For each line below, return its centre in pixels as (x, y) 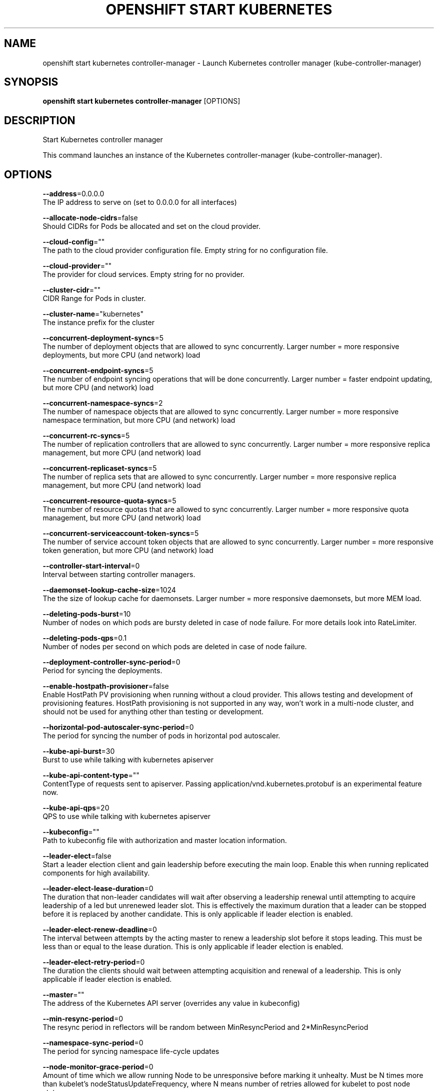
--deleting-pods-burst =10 (87, 614)
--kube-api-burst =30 (79, 751)
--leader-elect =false (77, 856)
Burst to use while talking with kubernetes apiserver (128, 760)
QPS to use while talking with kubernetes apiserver (126, 816)
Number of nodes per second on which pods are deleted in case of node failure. (175, 647)
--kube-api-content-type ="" (91, 775)
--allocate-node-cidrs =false (90, 218)
